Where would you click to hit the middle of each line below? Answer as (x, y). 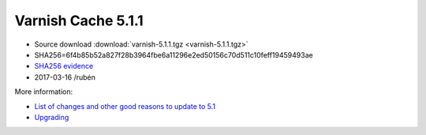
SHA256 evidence (64, 66)
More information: (44, 92)
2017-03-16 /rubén (65, 77)
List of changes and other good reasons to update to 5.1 (125, 106)
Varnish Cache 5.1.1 (79, 21)
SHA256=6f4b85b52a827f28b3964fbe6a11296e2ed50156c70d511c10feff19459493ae (174, 54)
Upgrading (52, 117)
